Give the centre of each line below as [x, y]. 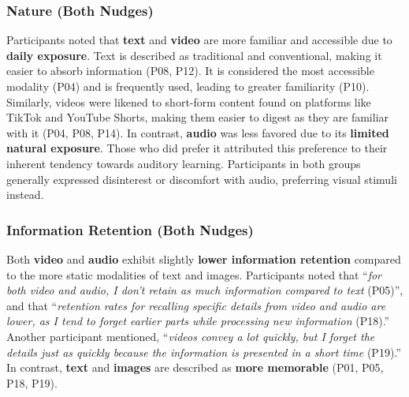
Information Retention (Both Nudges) [130, 229]
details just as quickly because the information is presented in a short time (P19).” [204, 352]
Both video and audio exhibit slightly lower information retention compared [204, 258]
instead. [25, 195]
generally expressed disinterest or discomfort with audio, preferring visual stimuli [202, 179]
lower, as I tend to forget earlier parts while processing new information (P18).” [198, 321]
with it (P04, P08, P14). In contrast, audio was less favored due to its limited [198, 132]
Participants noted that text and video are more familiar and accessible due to [199, 40]
